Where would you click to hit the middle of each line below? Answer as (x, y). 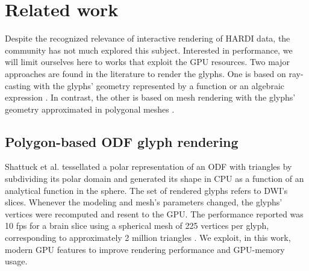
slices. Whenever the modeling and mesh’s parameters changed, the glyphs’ (144, 202)
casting (18, 85)
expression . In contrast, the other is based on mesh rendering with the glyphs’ (150, 97)
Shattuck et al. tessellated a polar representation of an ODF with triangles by (148, 167)
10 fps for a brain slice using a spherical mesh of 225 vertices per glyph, (137, 226)
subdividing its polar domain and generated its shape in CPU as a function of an (154, 179)
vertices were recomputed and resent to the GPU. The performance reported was (154, 213)
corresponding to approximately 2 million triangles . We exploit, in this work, (148, 238)
